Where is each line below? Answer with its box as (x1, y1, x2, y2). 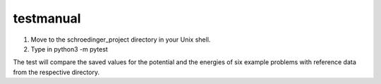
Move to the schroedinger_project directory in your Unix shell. (30, 35, 211, 44)
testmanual (13, 11, 81, 26)
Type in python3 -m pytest (30, 44, 109, 53)
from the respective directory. (13, 68, 100, 76)
